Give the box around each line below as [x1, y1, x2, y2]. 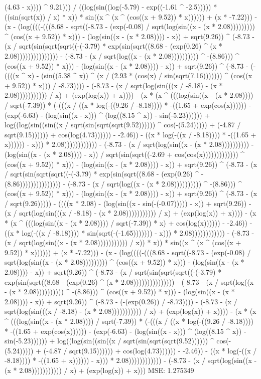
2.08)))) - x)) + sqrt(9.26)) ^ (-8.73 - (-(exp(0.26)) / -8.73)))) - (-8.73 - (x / [5, 296, 237, 306]
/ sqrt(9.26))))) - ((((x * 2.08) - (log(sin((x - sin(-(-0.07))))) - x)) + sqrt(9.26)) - [5, 198, 251, 208]
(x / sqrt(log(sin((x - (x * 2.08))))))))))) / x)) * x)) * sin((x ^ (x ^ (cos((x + [5, 237, 241, 248]
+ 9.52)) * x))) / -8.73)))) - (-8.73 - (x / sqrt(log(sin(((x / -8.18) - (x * [5, 80, 223, 90]
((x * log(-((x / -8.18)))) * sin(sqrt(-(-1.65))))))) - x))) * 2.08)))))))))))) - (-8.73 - [5, 227, 254, 238]
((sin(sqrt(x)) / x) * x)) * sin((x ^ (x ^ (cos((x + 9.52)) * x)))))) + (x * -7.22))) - [5, 11, 257, 22]
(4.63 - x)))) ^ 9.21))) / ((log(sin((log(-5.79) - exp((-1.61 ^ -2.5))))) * [5, 2, 217, 12]
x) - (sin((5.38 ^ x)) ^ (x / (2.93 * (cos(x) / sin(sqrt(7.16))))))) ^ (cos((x [28, 70, 252, 81]
